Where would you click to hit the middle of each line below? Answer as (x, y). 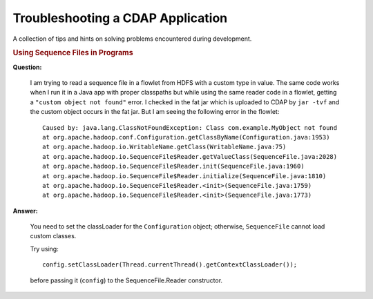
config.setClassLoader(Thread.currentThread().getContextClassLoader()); (170, 265)
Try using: (44, 249)
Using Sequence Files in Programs (73, 53)
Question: (27, 67)
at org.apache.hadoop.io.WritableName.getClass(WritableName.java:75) (164, 147)
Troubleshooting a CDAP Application (120, 18)
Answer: (25, 211)
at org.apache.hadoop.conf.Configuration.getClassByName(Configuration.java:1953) (186, 137)
